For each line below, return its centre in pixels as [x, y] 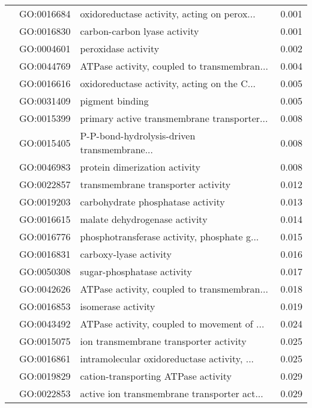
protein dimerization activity [140, 167]
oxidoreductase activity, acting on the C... [168, 83]
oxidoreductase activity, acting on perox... [168, 14]
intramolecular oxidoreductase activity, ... [167, 358]
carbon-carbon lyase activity [139, 31]
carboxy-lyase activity [126, 254]
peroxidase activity [120, 48]
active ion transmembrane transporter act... [172, 393]
